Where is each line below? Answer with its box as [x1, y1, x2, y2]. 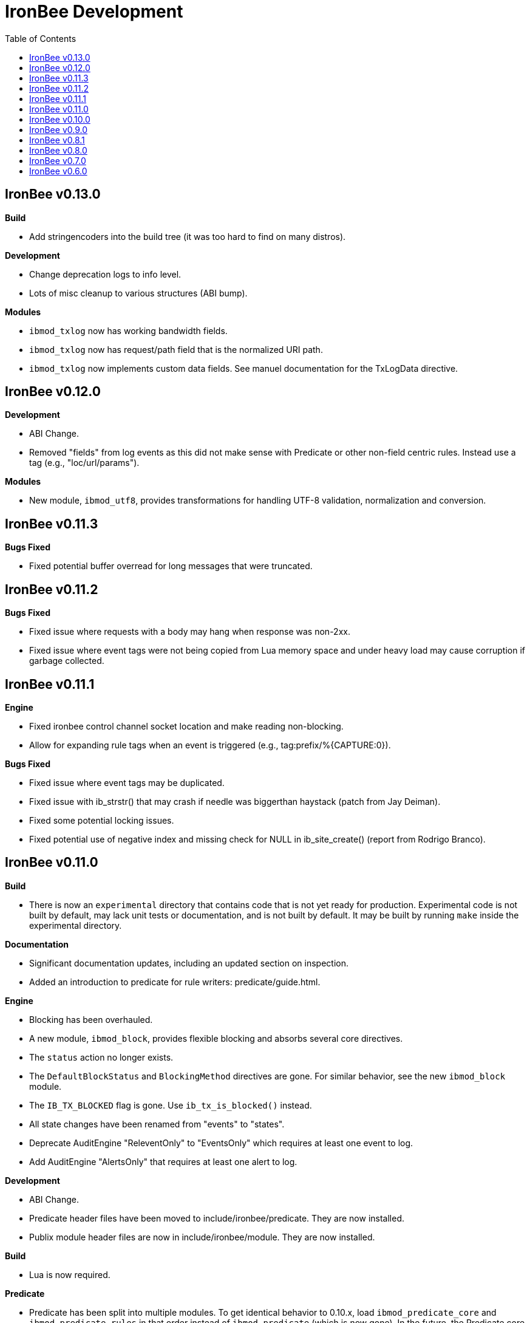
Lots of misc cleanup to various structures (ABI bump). [29, 287, 248, 298]
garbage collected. [29, 655, 104, 666]
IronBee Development [5, 1, 183, 22]
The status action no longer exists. [29, 1051, 174, 1062]
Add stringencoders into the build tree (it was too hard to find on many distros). [29, 231, 346, 242]
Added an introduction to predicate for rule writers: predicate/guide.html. [29, 976, 321, 987]
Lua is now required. [29, 1269, 110, 1280]
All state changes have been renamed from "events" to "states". [29, 1118, 285, 1129]
